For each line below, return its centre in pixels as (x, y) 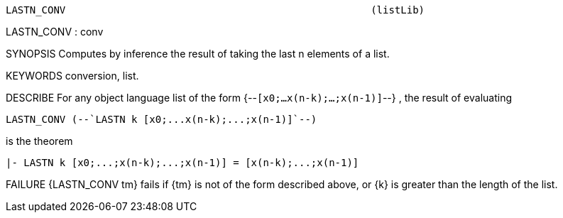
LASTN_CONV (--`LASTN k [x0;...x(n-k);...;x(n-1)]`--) (162, 119)
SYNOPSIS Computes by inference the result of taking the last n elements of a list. (198, 54)
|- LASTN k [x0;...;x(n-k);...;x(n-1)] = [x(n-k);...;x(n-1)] (182, 163)
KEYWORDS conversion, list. (72, 76)
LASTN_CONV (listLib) (215, 10)
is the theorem (39, 141)
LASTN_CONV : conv (55, 32)
